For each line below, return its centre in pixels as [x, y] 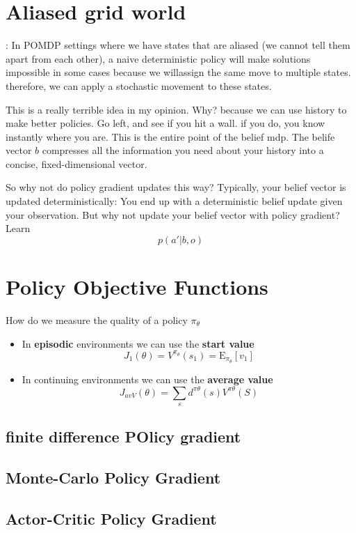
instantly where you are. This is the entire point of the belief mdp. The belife [170, 136]
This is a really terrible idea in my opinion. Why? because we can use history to [176, 109]
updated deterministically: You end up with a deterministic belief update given [174, 201]
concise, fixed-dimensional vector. [76, 163]
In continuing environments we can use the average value [147, 379]
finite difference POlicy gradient [123, 437]
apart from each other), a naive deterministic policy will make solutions [158, 58]
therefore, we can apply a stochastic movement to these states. [139, 85]
